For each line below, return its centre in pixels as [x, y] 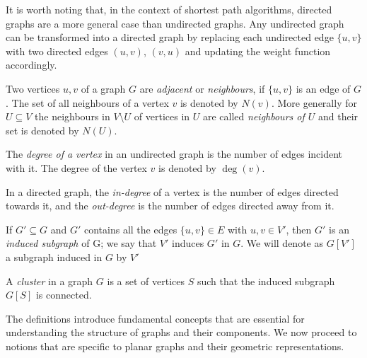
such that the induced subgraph [266, 281]
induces [188, 243]
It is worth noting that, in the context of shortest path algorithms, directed [169, 9]
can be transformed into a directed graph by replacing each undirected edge [170, 37]
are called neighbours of [254, 116]
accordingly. [31, 65]
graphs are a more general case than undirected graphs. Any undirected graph [175, 23]
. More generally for [314, 102]
